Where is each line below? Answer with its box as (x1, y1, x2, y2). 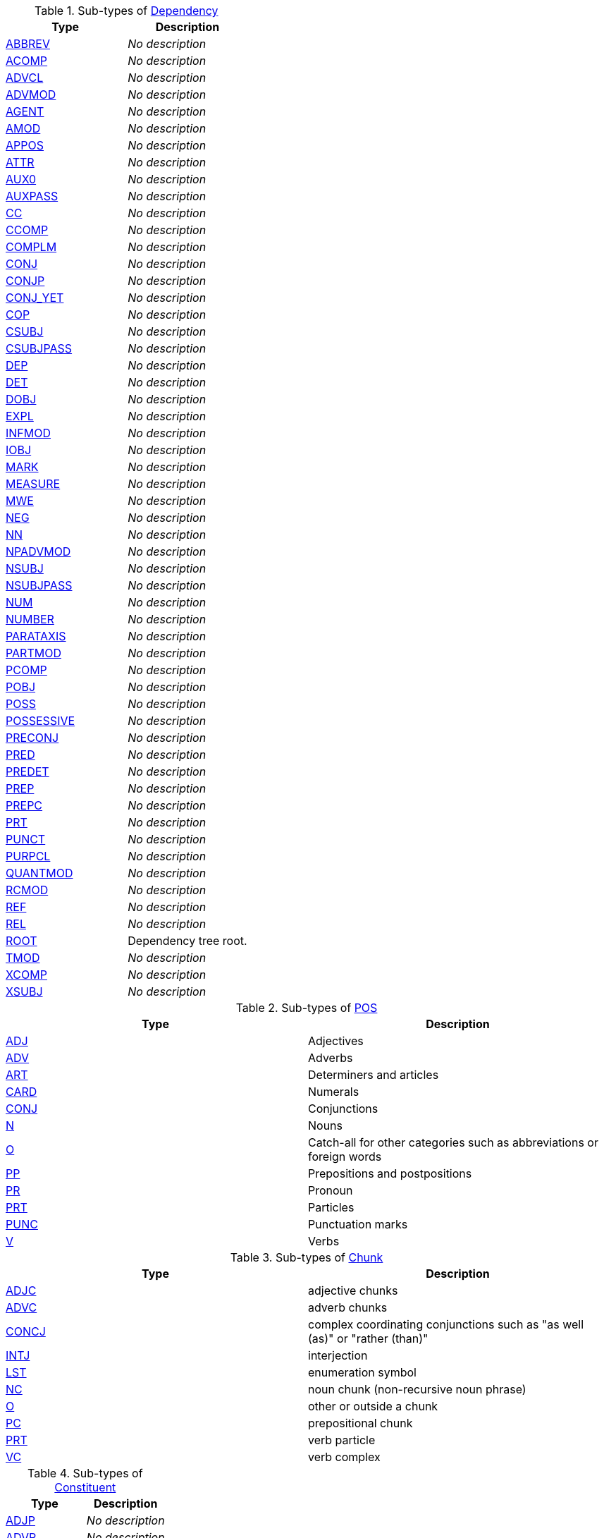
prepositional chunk (308, 1416, 413, 1430)
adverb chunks (308, 1300, 388, 1314)
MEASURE (6, 477, 61, 491)
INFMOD (6, 426, 51, 440)
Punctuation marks (308, 1217, 408, 1231)
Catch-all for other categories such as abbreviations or (308, 1135, 598, 1149)
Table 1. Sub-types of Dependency (34, 4, 218, 18)
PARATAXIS (6, 629, 66, 643)
